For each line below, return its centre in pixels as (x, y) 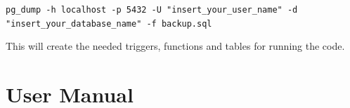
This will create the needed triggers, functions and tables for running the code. (175, 46)
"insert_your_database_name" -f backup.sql (109, 23)
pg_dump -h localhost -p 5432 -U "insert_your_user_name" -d (152, 10)
